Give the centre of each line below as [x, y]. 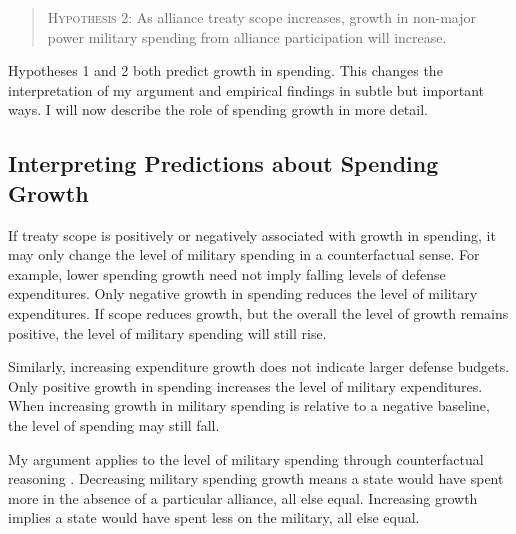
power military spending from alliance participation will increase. [247, 36]
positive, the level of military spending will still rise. [167, 332]
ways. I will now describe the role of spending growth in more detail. [218, 109]
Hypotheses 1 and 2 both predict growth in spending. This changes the [225, 70]
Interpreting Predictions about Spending [223, 163]
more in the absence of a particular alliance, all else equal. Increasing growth [243, 497]
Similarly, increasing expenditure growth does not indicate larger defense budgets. [259, 366]
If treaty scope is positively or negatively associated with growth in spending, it [252, 234]
